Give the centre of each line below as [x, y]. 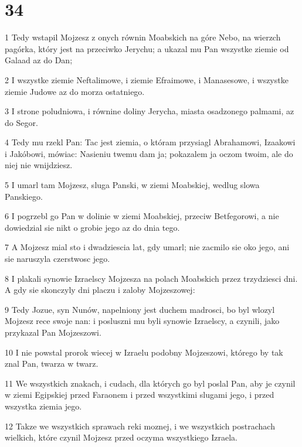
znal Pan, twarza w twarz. [52, 364]
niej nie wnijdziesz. [39, 165]
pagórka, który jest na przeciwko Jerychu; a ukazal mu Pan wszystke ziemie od [147, 48]
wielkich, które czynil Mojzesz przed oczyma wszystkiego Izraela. [121, 437]
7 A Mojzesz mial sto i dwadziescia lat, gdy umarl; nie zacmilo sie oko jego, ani [147, 247]
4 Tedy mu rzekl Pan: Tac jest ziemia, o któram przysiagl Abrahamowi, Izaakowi [150, 142]
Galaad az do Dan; [39, 60]
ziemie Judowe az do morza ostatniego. [75, 91]
